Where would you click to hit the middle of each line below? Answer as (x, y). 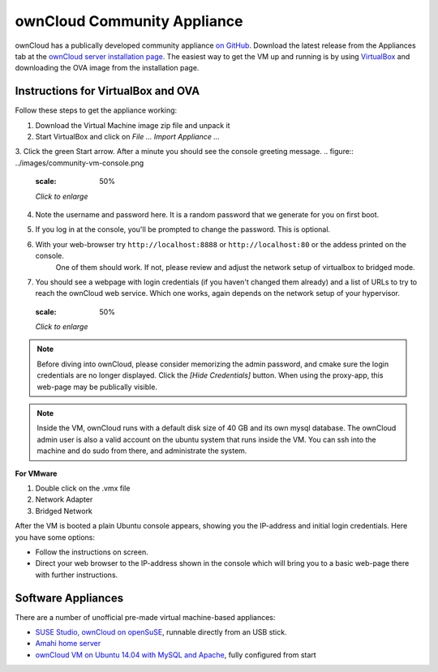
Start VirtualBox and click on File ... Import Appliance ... (128, 137)
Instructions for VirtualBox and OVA (107, 91)
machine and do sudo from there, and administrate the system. (142, 451)
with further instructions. (77, 575)
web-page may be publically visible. (97, 387)
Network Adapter (64, 499)
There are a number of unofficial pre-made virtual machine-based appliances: (145, 617)
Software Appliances (69, 598)
